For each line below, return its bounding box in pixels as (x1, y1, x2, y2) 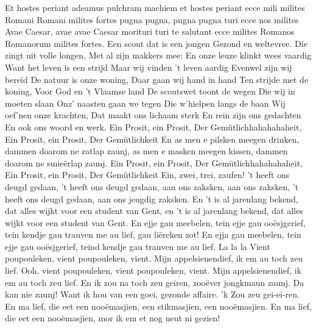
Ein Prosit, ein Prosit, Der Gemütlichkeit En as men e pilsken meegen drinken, (5, 132, 300, 145)
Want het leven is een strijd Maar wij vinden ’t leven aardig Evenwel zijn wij (5, 60, 292, 73)
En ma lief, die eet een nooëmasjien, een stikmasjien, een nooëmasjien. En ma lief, (5, 299, 312, 312)
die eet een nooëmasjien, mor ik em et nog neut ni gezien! (5, 312, 220, 324)
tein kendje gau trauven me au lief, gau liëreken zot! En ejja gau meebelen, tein (5, 228, 301, 241)
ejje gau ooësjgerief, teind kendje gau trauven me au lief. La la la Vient (5, 240, 270, 252)
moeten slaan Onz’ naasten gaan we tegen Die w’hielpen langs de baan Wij (5, 96, 286, 109)
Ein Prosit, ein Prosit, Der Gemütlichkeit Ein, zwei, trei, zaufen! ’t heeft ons (5, 168, 290, 181)
